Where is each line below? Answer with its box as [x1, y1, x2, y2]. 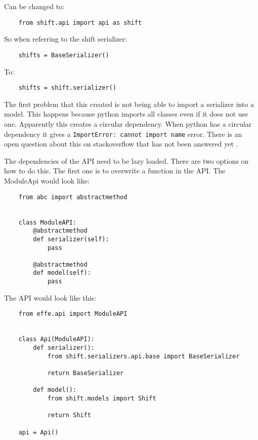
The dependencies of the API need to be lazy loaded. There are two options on [4, 155, 249, 166]
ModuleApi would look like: [4, 175, 90, 186]
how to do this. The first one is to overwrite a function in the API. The [4, 165, 226, 176]
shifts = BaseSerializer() [18, 51, 109, 59]
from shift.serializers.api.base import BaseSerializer [47, 352, 240, 360]
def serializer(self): [33, 235, 109, 243]
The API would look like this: [4, 292, 96, 303]
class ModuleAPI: [18, 218, 77, 226]
